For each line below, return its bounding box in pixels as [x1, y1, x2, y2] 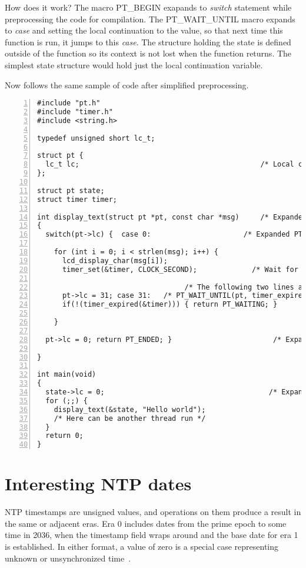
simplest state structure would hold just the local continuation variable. [5, 58, 263, 71]
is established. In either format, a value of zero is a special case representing [5, 540, 279, 553]
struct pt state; [37, 186, 105, 195]
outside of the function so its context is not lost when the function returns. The [5, 47, 292, 59]
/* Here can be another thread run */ [54, 414, 206, 423]
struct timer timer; [37, 195, 118, 204]
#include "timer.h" [37, 108, 113, 117]
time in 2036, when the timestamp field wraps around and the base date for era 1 [5, 529, 298, 541]
